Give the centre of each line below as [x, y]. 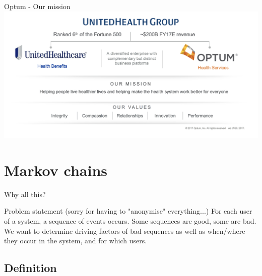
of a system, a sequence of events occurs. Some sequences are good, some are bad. [130, 220]
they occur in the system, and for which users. [76, 241]
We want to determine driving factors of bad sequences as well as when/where [125, 231]
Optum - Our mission [37, 6]
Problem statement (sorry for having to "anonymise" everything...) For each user [128, 211]
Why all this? [25, 194]
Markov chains [56, 170]
